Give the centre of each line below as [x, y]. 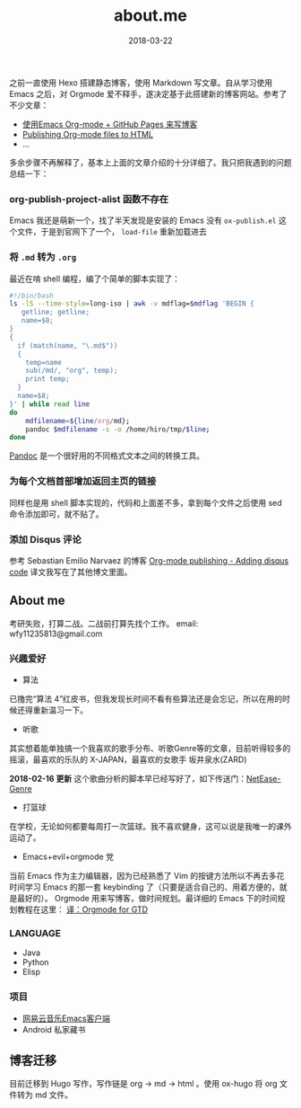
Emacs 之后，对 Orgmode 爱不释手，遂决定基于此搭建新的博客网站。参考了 [148, 93]
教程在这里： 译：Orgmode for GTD [82, 909]
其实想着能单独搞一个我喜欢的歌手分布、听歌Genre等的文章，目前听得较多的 [150, 748]
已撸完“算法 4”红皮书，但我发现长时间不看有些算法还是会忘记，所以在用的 [146, 698]
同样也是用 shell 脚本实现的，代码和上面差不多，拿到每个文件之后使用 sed [146, 502]
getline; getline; [56, 312]
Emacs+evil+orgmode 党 [68, 856]
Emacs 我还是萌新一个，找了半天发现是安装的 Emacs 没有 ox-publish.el [143, 220]
